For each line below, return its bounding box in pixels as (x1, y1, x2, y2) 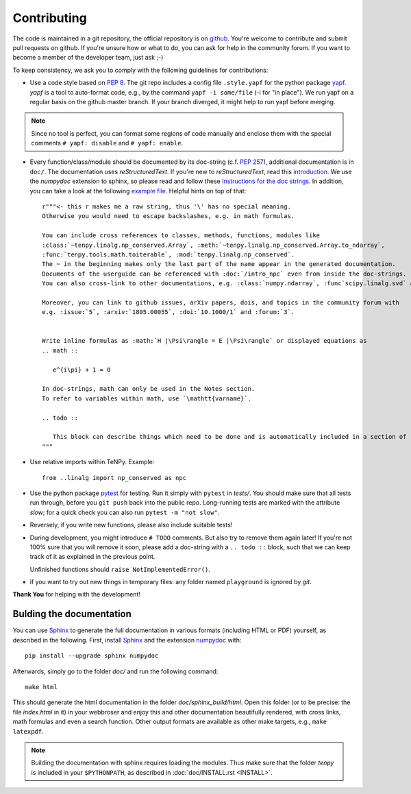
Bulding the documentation (12, 608, 132, 620)
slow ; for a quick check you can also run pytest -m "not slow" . (29, 508, 220, 516)
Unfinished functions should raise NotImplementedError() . (29, 565, 210, 573)
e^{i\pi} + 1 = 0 (52, 365, 111, 374)
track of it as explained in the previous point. (29, 553, 155, 561)
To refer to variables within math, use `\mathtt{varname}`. (42, 394, 251, 402)
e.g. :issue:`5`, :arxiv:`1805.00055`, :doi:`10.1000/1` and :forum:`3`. (42, 309, 295, 316)
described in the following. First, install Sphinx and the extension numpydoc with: (12, 636, 242, 644)
